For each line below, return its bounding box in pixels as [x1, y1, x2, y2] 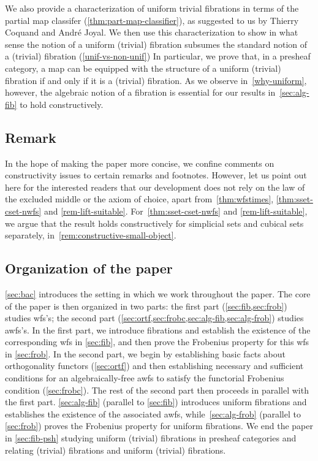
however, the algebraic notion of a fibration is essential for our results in [5, 86, 276, 99]
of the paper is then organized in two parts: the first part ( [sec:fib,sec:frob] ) [5, 299, 287, 312]
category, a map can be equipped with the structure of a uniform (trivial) [5, 61, 281, 74]
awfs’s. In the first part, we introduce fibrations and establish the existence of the [5, 323, 311, 336]
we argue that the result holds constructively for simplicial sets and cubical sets [5, 216, 304, 229]
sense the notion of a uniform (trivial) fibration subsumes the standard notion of [5, 37, 308, 50]
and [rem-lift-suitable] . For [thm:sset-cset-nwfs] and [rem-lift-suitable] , [44, 204, 308, 217]
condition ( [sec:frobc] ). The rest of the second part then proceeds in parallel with [5, 383, 309, 396]
